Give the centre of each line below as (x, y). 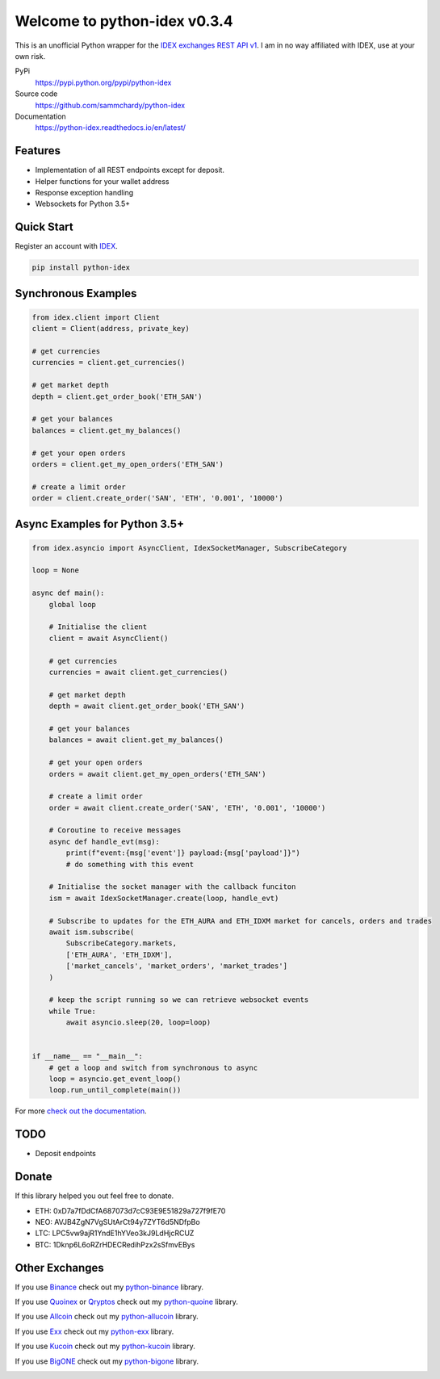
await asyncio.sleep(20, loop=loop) (138, 1023)
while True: (73, 1011)
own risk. (30, 56)
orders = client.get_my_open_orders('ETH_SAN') (128, 464)
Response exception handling (84, 192)
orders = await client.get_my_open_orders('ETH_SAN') (157, 774)
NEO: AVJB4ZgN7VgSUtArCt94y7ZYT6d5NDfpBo (118, 1222)
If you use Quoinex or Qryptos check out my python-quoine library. (126, 1302)
